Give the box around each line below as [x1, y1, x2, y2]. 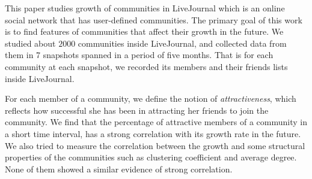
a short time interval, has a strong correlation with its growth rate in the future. [5, 127, 301, 139]
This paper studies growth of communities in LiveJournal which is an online [5, 2, 285, 14]
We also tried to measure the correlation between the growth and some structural [5, 139, 305, 151]
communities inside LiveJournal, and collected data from [78, 37, 287, 49]
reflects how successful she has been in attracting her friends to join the [5, 104, 269, 116]
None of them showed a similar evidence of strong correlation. [5, 162, 233, 175]
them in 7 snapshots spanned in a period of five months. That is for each [5, 48, 274, 61]
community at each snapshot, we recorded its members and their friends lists [5, 60, 288, 72]
